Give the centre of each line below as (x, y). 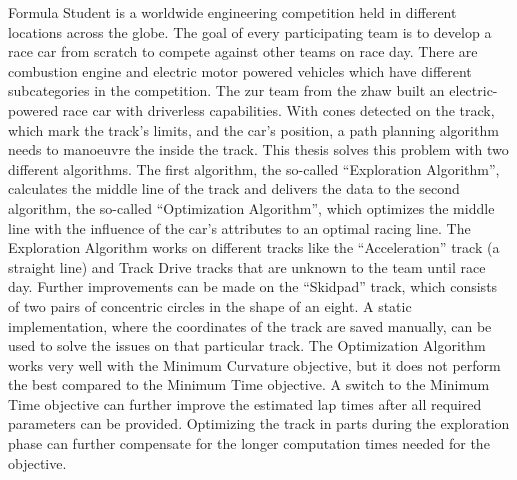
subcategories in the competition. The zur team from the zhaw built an (226, 90)
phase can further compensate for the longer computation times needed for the (249, 443)
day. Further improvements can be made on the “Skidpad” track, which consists (253, 286)
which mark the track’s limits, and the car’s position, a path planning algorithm (253, 129)
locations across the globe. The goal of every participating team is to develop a (250, 31)
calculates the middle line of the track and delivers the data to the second (234, 188)
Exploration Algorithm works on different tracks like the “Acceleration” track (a (254, 247)
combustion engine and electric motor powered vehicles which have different (240, 70)
